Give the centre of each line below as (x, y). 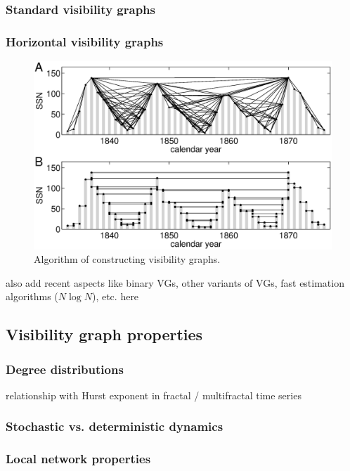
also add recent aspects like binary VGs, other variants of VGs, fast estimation (175, 282)
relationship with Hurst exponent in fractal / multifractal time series (154, 395)
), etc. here (115, 296)
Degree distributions (65, 369)
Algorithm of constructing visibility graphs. (127, 259)
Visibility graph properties (104, 334)
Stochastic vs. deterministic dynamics (115, 426)
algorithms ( (32, 296)
